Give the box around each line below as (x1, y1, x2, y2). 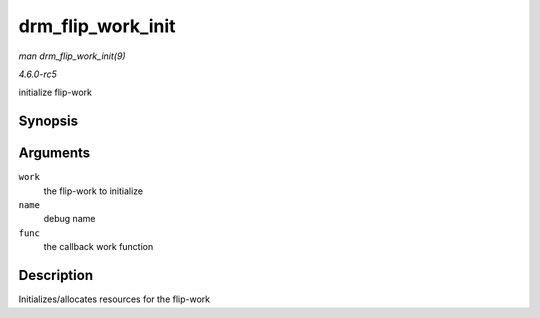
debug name (43, 213, 96, 225)
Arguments (18, 145, 91, 162)
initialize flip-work (18, 86, 93, 99)
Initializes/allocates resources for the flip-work (18, 293, 210, 305)
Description (18, 267, 94, 284)
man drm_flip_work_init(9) (18, 50, 126, 62)
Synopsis (18, 113, 79, 130)
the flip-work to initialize (43, 185, 144, 197)
